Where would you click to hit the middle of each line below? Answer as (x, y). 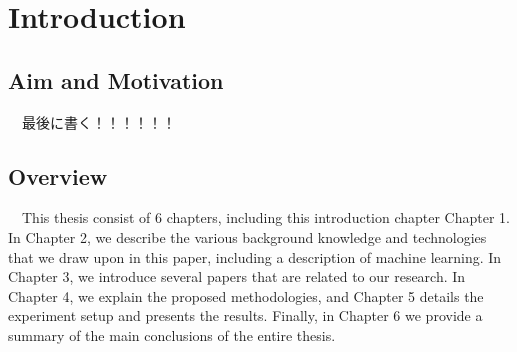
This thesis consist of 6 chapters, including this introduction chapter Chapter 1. (265, 217)
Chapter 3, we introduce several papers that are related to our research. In (237, 276)
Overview (58, 175)
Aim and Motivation (116, 79)
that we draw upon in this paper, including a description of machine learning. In (255, 256)
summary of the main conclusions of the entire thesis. (172, 334)
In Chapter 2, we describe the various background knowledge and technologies (247, 236)
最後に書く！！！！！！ (98, 121)
